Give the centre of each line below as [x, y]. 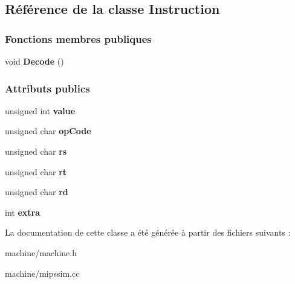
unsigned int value [40, 110]
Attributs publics [47, 88]
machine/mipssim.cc [42, 273]
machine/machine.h [41, 252]
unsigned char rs [36, 151]
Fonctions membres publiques [78, 38]
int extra [23, 212]
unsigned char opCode [48, 131]
